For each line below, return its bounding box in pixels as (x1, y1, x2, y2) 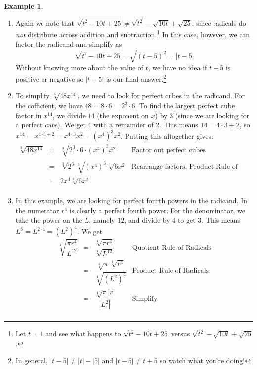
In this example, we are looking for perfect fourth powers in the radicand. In (15, 195, 248, 206)
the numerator (15, 205, 59, 215)
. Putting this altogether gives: (120, 130, 213, 141)
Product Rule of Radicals (132, 267, 209, 274)
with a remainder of (93, 120, 154, 130)
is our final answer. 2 (106, 72, 167, 84)
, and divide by (124, 215, 170, 225)
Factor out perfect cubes (131, 146, 206, 154)
